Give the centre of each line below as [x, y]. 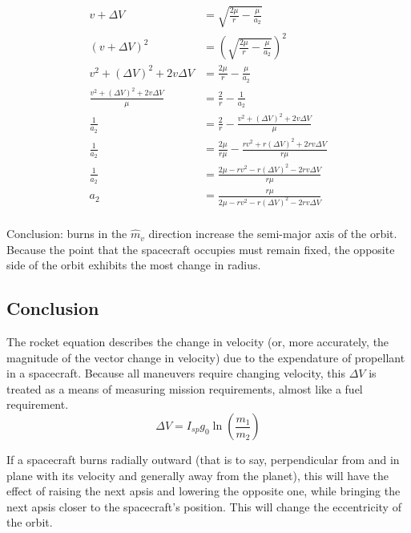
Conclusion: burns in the [67, 234]
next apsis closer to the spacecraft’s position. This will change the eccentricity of [204, 506]
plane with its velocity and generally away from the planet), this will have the [198, 475]
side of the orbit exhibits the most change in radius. [134, 265]
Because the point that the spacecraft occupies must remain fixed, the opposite [201, 249]
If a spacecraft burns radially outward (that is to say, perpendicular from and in [203, 460]
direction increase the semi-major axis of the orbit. [273, 234]
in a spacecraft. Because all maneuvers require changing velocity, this [176, 373]
